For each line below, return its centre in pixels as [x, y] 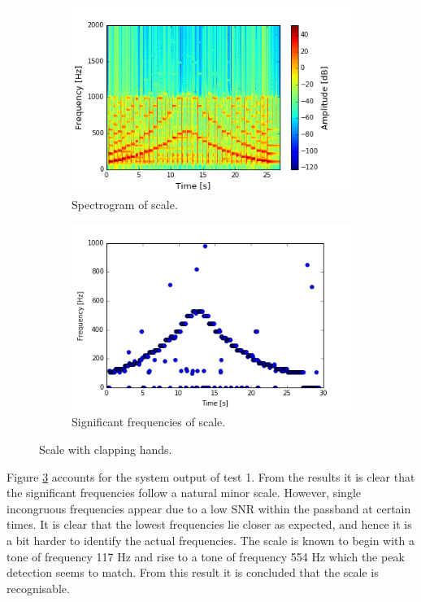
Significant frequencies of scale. [149, 422]
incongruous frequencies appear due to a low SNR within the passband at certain [209, 508]
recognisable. [38, 588]
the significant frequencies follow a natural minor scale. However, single [184, 493]
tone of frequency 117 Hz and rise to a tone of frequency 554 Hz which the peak [206, 556]
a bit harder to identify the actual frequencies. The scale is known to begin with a [211, 540]
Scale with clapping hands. [106, 449]
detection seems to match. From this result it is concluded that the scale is [193, 572]
